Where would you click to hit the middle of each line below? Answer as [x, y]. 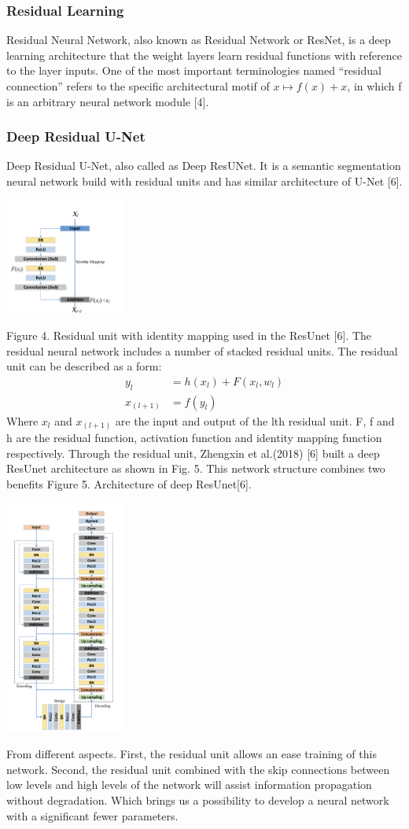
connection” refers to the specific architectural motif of [138, 86]
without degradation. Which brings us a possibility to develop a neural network [198, 800]
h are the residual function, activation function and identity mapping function [194, 438]
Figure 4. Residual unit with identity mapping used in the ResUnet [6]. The [189, 335]
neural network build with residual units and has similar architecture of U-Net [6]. [204, 181]
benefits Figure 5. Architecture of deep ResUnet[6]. [129, 483]
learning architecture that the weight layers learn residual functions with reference [204, 55]
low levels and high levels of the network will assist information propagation [189, 785]
